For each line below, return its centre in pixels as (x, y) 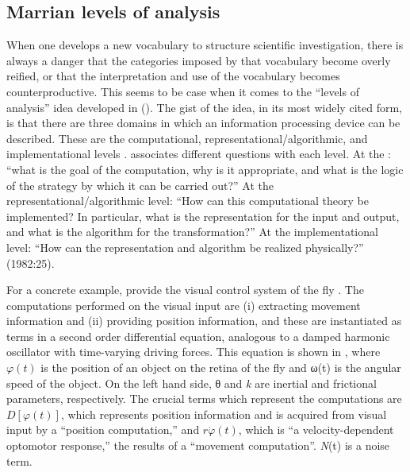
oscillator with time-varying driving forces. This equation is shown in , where (194, 352)
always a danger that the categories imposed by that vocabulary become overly (199, 60)
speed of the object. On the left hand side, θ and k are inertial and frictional (192, 383)
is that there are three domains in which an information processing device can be (203, 123)
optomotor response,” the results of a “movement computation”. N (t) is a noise (198, 445)
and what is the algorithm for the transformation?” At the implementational (192, 232)
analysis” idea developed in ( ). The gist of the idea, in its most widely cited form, (204, 107)
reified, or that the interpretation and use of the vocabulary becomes (173, 76)
